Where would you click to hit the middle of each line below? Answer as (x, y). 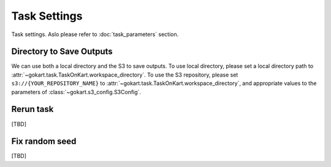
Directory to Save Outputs (62, 52)
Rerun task (32, 109)
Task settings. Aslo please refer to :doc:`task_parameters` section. (95, 34)
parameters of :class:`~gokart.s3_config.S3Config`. (76, 92)
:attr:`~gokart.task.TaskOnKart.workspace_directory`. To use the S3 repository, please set (125, 75)
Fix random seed (44, 142)
